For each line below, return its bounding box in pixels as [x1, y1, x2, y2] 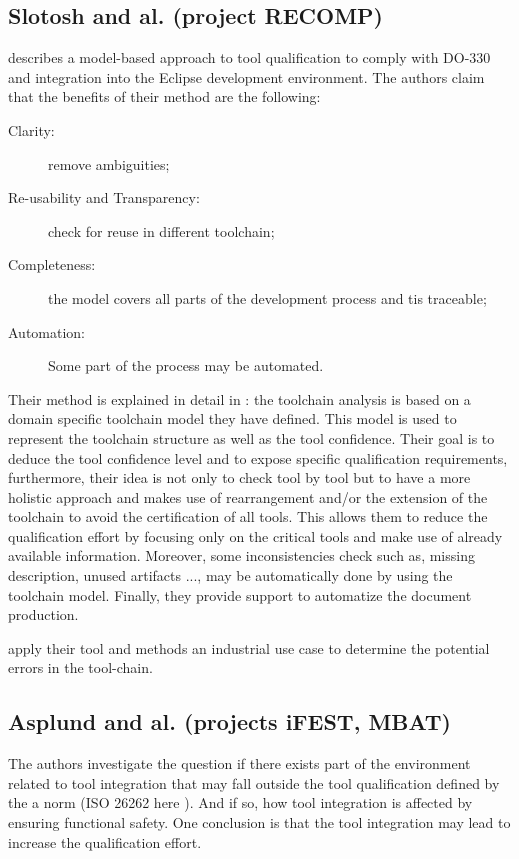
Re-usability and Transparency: [8, 187, 200, 208]
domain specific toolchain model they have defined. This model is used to [8, 408, 457, 429]
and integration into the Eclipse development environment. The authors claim [8, 66, 485, 87]
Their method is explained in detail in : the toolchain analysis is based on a [8, 388, 471, 409]
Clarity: [8, 119, 55, 140]
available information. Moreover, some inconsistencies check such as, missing [8, 545, 475, 566]
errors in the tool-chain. [8, 657, 153, 678]
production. [8, 604, 79, 625]
